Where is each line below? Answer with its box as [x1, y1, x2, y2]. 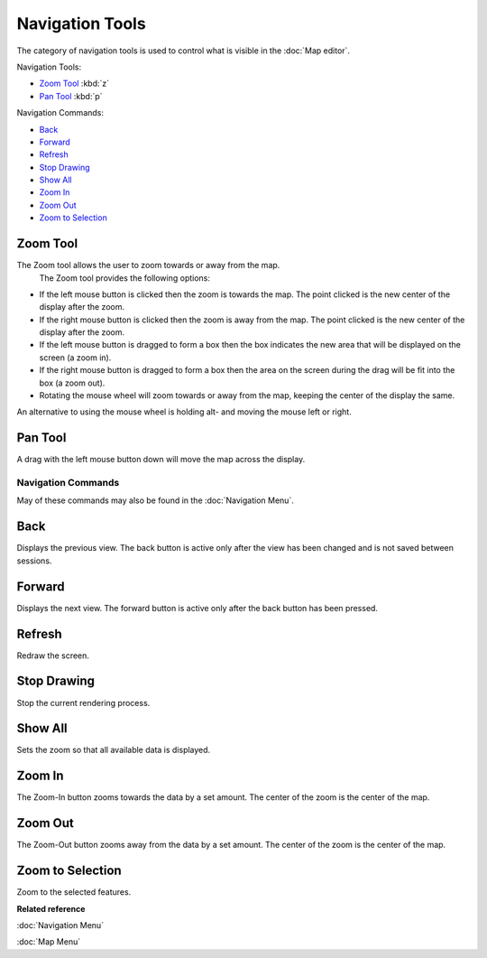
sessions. [16, 555, 52, 566]
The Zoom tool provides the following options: [39, 272, 211, 284]
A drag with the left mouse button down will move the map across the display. [16, 454, 306, 465]
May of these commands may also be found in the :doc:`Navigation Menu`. [16, 495, 295, 506]
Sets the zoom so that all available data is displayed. [16, 745, 211, 756]
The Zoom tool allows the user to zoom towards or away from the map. [16, 260, 280, 271]
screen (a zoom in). [39, 352, 112, 363]
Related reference [16, 903, 86, 914]
